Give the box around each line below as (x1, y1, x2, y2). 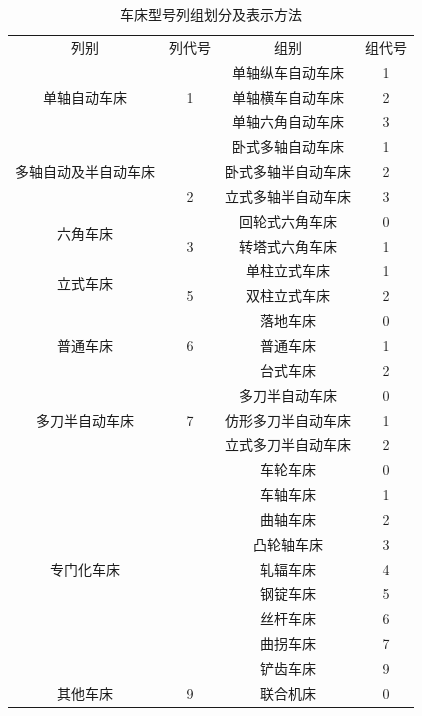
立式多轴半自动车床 (225, 185, 351, 206)
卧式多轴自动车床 (232, 136, 344, 157)
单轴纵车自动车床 (232, 61, 344, 82)
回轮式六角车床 (239, 210, 337, 231)
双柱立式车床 (246, 285, 330, 306)
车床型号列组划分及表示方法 (120, 4, 302, 24)
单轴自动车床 (43, 86, 127, 107)
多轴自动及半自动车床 (15, 161, 155, 182)
